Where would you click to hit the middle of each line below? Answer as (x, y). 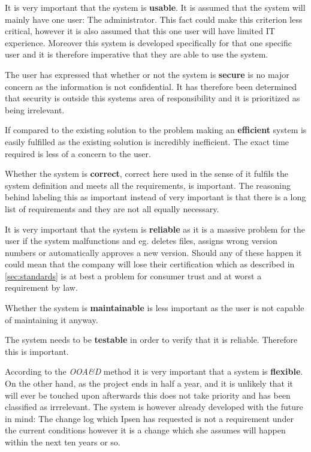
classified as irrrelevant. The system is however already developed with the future (154, 407)
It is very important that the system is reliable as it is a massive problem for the (155, 229)
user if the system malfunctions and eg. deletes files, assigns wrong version (141, 241)
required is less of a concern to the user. (78, 153)
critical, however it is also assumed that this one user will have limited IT (140, 31)
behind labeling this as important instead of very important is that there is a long (155, 197)
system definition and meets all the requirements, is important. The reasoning (148, 185)
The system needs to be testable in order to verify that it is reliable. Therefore (151, 340)
